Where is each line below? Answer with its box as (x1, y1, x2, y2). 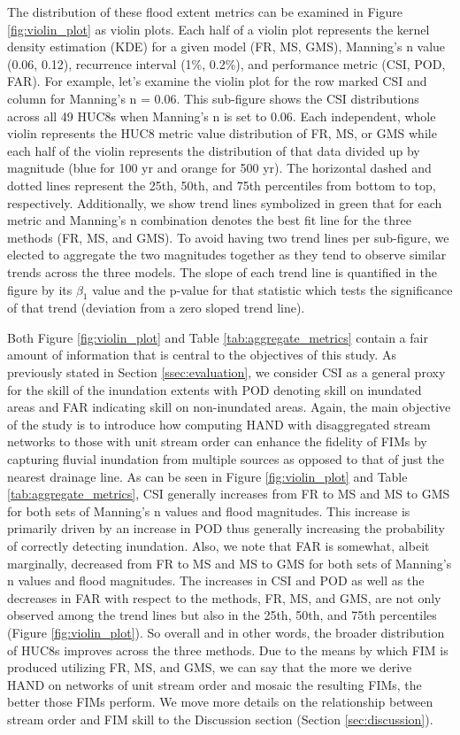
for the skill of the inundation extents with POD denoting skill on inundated (7, 380, 422, 398)
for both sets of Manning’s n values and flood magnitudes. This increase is (7, 501, 410, 520)
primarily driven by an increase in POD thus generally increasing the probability (7, 519, 445, 538)
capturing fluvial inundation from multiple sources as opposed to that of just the (7, 450, 445, 468)
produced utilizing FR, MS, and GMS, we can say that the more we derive (7, 658, 412, 677)
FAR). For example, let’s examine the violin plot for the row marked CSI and (7, 72, 427, 90)
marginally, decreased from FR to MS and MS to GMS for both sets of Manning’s (7, 553, 452, 572)
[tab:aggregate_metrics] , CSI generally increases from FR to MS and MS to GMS (7, 484, 450, 503)
